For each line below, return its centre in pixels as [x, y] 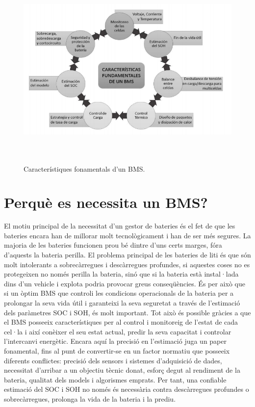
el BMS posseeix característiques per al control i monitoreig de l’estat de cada [121, 322]
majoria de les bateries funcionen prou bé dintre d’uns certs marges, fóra [113, 245]
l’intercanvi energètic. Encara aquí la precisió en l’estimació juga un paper [115, 341]
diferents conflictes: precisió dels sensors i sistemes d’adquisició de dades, [113, 360]
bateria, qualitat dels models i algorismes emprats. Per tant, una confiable [115, 379]
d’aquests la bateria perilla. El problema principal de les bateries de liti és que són [127, 255]
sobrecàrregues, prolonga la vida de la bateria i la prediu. [90, 398]
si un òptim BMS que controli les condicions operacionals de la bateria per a [119, 293]
